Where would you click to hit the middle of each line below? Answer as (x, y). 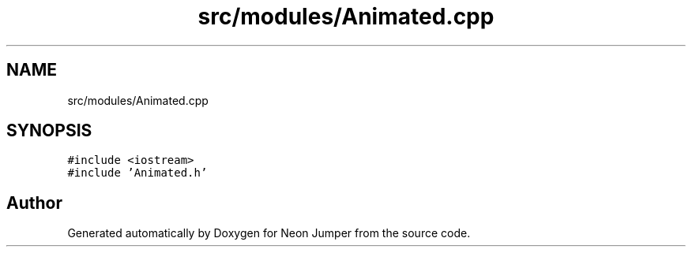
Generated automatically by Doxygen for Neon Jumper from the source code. (269, 233)
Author (34, 203)
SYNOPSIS (49, 131)
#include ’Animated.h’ (137, 173)
